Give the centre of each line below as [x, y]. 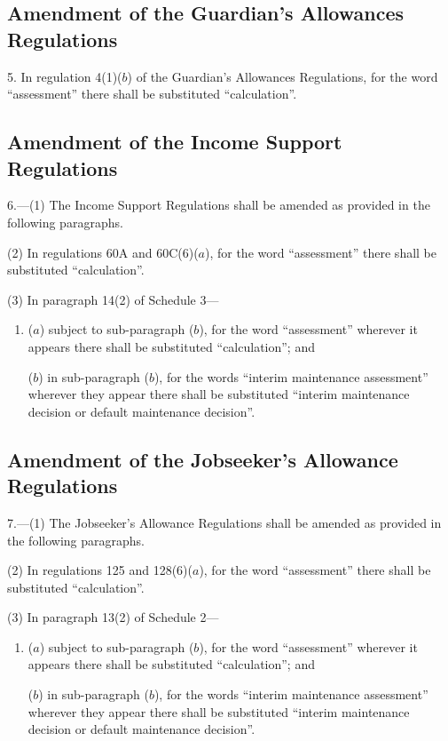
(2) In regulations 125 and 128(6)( [100, 570]
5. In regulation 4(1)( [65, 76]
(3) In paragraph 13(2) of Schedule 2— [113, 617]
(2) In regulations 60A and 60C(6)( [103, 252]
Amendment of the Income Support [175, 142]
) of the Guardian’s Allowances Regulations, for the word [283, 76]
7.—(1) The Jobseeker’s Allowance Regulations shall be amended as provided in [224, 522]
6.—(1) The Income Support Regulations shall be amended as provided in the [219, 205]
